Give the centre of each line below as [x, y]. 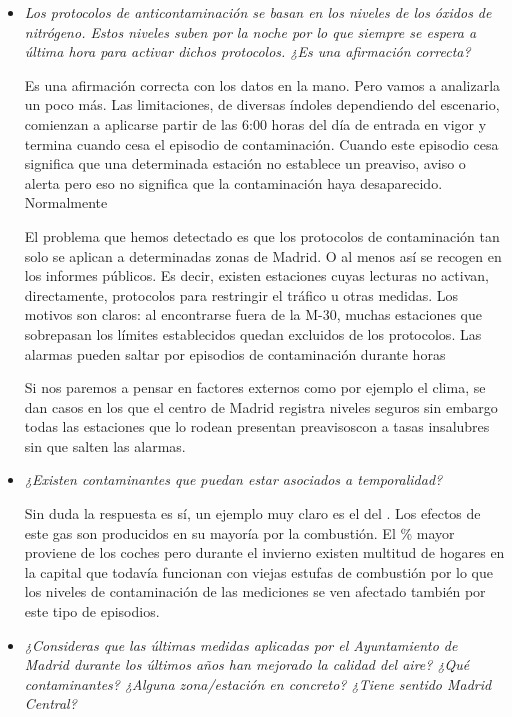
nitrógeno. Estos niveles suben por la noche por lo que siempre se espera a [250, 31]
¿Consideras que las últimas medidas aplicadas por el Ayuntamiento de [241, 644]
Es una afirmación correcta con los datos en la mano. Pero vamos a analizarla [262, 84]
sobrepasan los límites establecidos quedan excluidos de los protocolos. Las [253, 333]
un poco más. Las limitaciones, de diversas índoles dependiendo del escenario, [262, 104]
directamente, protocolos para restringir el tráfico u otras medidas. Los [241, 294]
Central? [50, 703]
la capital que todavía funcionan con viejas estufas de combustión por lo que [258, 571]
